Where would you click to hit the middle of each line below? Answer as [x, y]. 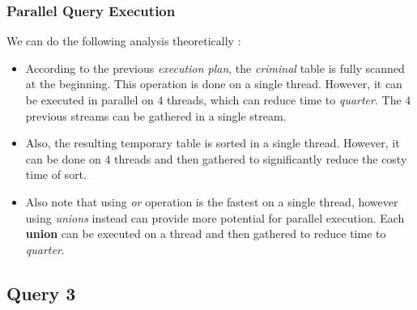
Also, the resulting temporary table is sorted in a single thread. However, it [213, 143]
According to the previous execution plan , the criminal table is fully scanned [215, 68]
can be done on [63, 158]
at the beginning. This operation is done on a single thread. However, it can [214, 84]
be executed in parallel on [89, 100]
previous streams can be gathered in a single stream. [156, 115]
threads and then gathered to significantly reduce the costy [261, 158]
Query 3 [41, 293]
